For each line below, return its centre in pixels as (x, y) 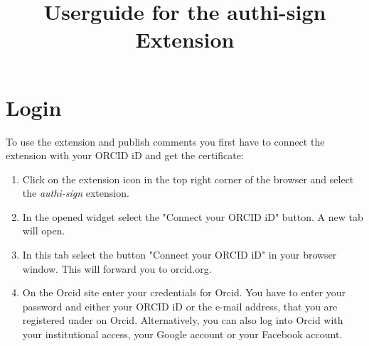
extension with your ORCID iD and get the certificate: (125, 155)
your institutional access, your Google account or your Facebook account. (182, 334)
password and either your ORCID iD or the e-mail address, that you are (180, 306)
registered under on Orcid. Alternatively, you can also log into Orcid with (183, 320)
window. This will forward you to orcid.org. (117, 268)
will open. (44, 231)
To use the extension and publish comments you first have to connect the (165, 141)
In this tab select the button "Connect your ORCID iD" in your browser (180, 255)
